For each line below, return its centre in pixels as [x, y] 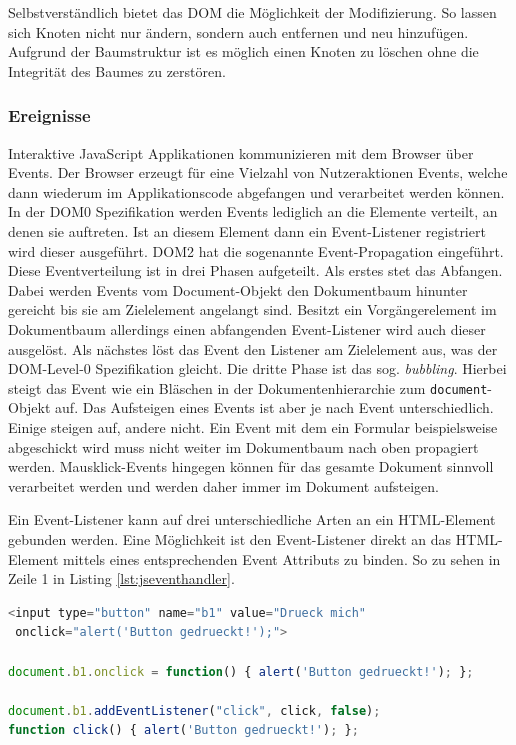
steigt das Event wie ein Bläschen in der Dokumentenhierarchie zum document [248, 387]
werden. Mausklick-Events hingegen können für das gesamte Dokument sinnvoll [251, 466]
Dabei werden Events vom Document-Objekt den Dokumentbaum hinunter [238, 289]
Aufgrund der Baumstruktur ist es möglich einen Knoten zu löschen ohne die [243, 51]
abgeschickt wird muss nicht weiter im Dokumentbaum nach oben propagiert [243, 446]
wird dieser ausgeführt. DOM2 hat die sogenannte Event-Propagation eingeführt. [256, 250]
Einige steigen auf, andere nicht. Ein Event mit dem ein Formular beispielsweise [253, 426]
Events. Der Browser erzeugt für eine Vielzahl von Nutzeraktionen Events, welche [258, 172]
